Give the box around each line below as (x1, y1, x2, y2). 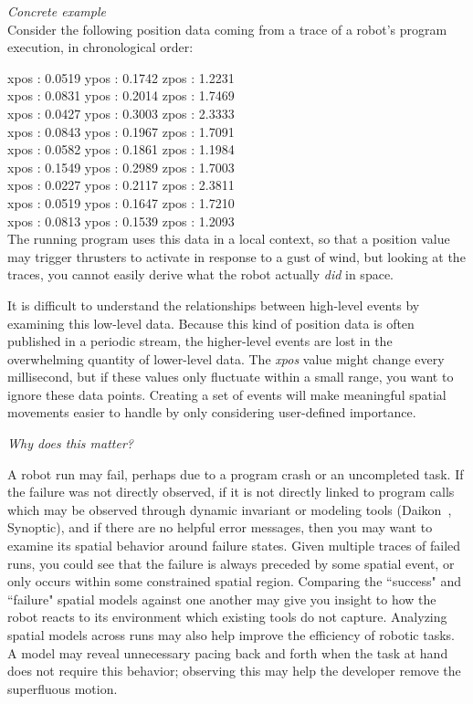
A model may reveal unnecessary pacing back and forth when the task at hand (7, 643, 448, 662)
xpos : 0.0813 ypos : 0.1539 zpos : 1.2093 (7, 211, 235, 230)
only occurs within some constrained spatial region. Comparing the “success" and (7, 572, 462, 591)
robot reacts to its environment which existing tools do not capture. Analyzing (7, 607, 447, 626)
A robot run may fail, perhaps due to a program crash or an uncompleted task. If (7, 464, 464, 483)
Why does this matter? (7, 434, 133, 453)
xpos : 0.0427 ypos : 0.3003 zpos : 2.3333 (7, 103, 235, 122)
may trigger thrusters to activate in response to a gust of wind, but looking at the (7, 247, 466, 266)
